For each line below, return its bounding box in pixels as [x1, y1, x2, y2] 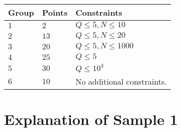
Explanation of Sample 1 [4, 109, 178, 129]
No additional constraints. [75, 76, 167, 87]
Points [42, 7, 68, 18]
